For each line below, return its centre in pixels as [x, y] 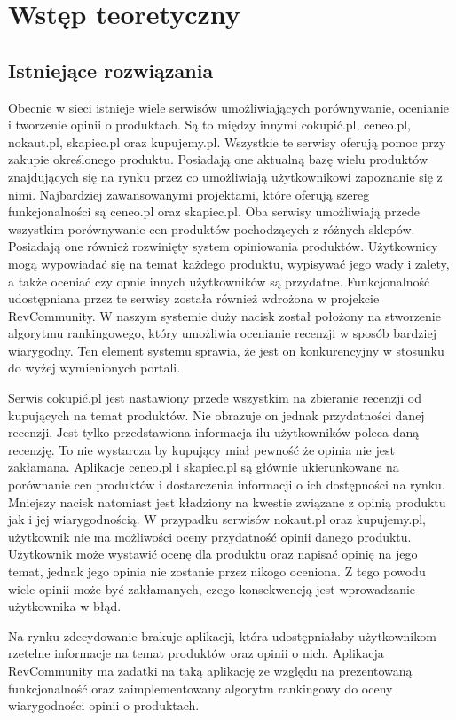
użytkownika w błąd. [65, 606]
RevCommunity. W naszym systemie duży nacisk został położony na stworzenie [224, 315]
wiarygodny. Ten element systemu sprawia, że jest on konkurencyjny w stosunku [226, 350]
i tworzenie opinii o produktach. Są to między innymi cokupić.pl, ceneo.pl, [209, 125]
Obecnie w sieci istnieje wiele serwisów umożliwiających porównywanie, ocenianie [228, 107]
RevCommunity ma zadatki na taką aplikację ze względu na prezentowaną [210, 670]
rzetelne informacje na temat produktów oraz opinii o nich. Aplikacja [196, 653]
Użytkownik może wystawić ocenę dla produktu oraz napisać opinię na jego [213, 554]
